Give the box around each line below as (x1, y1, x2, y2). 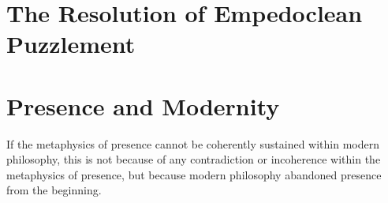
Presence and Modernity (6, 89, 280, 122)
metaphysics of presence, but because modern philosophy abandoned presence (6, 166, 382, 182)
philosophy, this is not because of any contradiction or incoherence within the (6, 151, 381, 167)
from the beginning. (6, 182, 102, 198)
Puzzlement (6, 28, 136, 60)
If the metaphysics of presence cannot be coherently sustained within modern (6, 135, 379, 152)
